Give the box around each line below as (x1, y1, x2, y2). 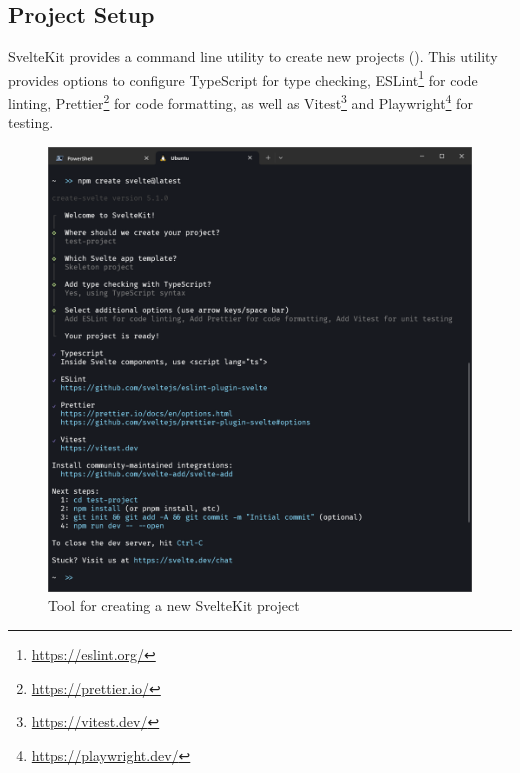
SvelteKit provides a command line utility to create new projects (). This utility (8, 46, 498, 67)
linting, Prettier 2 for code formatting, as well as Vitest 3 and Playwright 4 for (8, 90, 473, 113)
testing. (8, 112, 54, 133)
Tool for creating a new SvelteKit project (48, 595, 300, 616)
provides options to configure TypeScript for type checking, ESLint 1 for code (8, 66, 478, 90)
